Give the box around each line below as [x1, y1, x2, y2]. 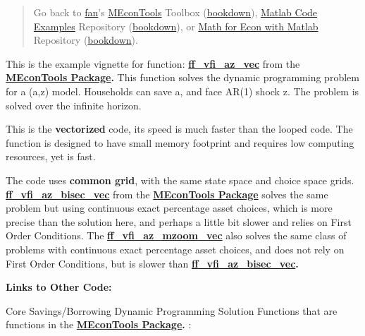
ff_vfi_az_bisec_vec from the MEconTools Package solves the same [6, 186, 328, 201]
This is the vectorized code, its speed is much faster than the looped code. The [6, 121, 353, 136]
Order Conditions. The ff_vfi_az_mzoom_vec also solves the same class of [6, 228, 347, 243]
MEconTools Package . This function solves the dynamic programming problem [6, 70, 359, 85]
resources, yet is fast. [6, 149, 96, 164]
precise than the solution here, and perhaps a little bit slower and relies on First [6, 214, 352, 229]
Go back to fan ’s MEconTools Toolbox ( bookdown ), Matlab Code [33, 5, 318, 19]
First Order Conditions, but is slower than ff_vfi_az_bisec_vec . [6, 256, 299, 270]
